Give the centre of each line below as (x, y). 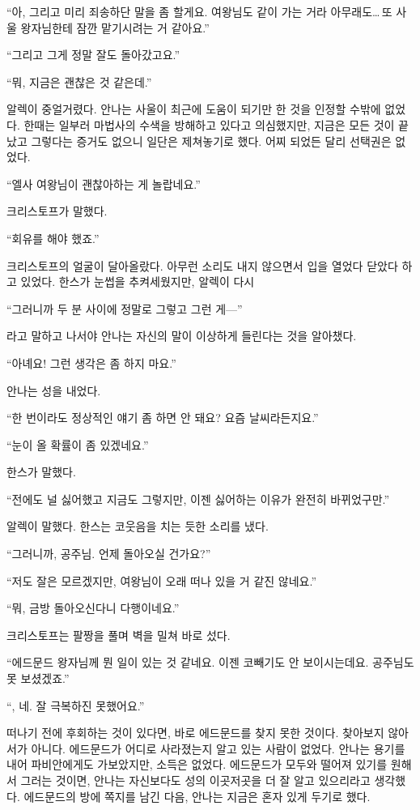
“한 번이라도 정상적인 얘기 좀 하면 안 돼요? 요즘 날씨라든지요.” (163, 418)
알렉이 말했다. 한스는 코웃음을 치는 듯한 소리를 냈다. (138, 526)
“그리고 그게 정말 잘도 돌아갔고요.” (93, 55)
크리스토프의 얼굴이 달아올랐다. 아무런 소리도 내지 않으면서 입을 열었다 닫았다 (202, 265)
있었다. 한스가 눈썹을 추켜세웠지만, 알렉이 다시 (138, 281)
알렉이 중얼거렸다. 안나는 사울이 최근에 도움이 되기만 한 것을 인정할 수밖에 (194, 109)
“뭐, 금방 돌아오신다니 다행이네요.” (93, 608)
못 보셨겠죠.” (38, 678)
